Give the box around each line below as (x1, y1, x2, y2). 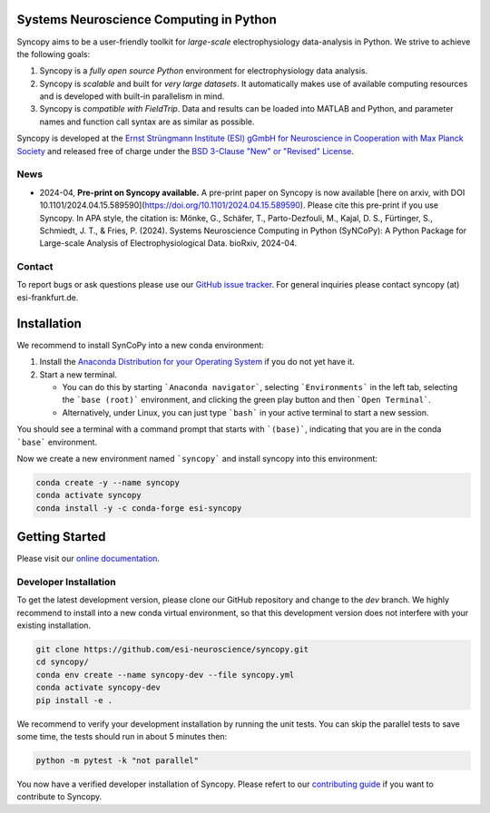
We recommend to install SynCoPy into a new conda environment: (16, 339, 265, 350)
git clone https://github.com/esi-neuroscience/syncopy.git (35, 644, 309, 655)
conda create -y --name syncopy (35, 477, 181, 487)
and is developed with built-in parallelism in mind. (39, 91, 225, 102)
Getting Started (16, 529, 106, 544)
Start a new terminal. (39, 368, 118, 380)
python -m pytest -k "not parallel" (35, 756, 200, 766)
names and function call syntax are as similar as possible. (39, 116, 255, 127)
